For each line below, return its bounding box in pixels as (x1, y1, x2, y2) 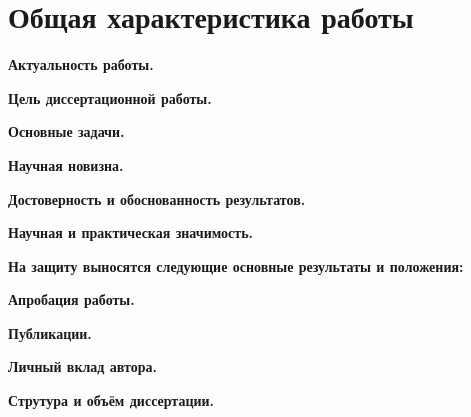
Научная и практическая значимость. (8, 222, 254, 243)
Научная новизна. (8, 154, 124, 175)
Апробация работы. (8, 289, 135, 310)
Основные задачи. (8, 121, 125, 142)
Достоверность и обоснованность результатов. (8, 188, 306, 209)
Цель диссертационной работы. (8, 87, 212, 108)
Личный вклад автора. (8, 356, 157, 377)
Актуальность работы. (8, 54, 154, 75)
